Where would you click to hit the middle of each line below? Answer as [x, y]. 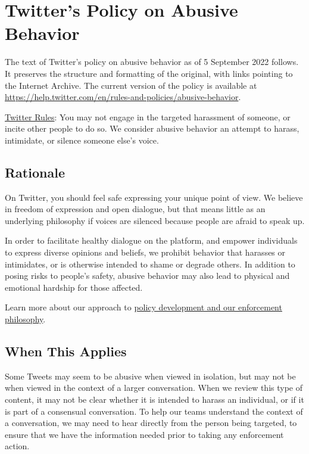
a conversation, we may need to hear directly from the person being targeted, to [151, 423]
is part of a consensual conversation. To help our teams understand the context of [154, 411]
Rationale [35, 172]
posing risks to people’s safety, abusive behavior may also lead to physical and [147, 276]
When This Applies [66, 351]
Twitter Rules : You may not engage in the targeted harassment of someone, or [148, 116]
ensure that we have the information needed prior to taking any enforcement [144, 434]
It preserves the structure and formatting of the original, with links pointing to [149, 73]
